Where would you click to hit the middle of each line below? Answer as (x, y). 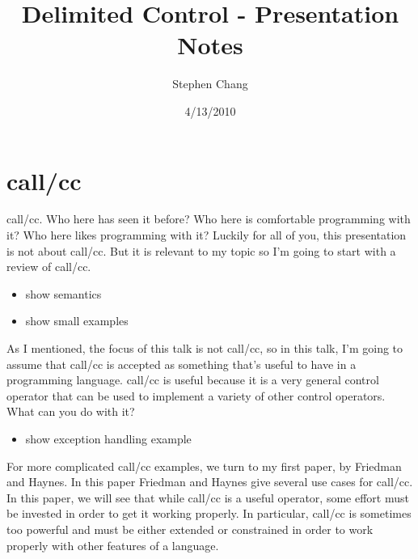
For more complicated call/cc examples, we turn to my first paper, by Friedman (204, 466)
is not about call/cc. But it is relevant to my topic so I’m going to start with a (201, 250)
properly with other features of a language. (113, 545)
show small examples (77, 321)
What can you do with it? (71, 411)
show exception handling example (108, 438)
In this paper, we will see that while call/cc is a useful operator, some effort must (208, 497)
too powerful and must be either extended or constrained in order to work (190, 529)
